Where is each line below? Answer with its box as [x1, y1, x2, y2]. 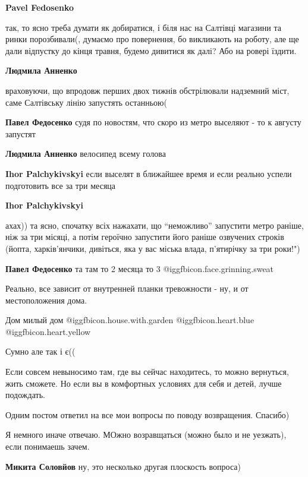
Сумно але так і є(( [5, 345, 76, 358]
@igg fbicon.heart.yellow [5, 325, 91, 337]
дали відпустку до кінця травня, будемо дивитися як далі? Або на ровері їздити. [5, 44, 297, 56]
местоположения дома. [5, 293, 87, 306]
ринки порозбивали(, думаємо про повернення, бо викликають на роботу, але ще [5, 33, 299, 45]
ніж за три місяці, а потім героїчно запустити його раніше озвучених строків [5, 230, 284, 243]
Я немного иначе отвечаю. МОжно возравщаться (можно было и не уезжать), [5, 428, 287, 441]
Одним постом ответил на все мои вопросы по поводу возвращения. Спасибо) [5, 408, 290, 421]
